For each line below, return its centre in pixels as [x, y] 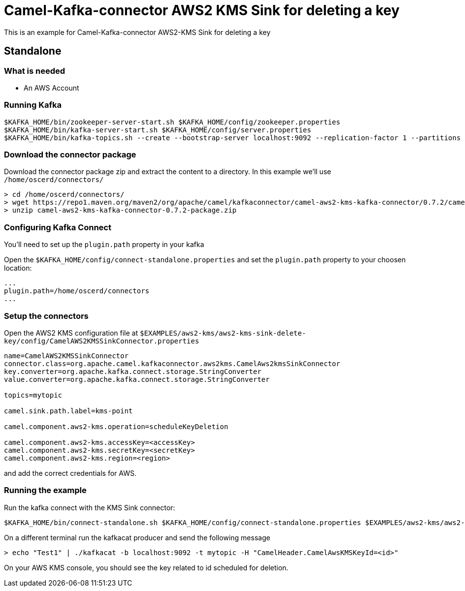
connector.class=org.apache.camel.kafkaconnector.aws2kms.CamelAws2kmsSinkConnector [172, 363]
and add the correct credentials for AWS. [70, 473]
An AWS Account [51, 88]
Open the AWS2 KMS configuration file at [71, 333]
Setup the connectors [46, 316]
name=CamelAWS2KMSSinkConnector [66, 356]
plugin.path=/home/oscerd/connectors [77, 291]
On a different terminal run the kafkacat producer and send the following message [137, 537]
